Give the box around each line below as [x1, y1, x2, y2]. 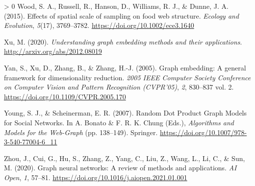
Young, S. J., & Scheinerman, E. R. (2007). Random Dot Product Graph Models [4, 108, 247, 118]
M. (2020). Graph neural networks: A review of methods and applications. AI [4, 163, 237, 173]
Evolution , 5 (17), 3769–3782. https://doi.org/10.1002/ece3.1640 [4, 20, 194, 30]
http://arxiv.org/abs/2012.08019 [4, 46, 102, 56]
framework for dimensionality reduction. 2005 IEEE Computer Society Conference [4, 72, 251, 82]
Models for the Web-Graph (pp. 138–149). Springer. [4, 127, 158, 137]
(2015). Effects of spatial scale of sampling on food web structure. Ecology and [4, 10, 239, 21]
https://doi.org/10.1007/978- [160, 127, 247, 137]
